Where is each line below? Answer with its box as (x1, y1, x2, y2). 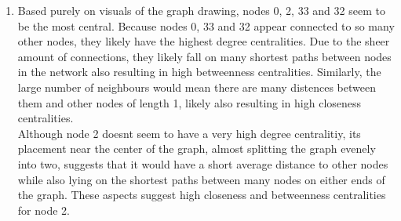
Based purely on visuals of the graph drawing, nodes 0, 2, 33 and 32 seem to (17, 2, 385, 18)
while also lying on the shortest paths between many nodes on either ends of (17, 171, 385, 187)
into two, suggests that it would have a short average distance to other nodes (17, 155, 388, 172)
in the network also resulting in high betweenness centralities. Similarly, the (17, 63, 381, 80)
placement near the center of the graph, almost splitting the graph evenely (17, 140, 376, 157)
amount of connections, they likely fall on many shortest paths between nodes (17, 48, 392, 64)
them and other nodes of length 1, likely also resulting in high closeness (17, 94, 362, 110)
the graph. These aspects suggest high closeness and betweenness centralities (17, 187, 386, 203)
